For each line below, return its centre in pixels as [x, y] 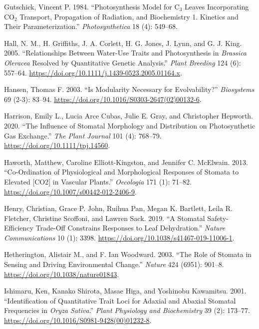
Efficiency [19, 228]
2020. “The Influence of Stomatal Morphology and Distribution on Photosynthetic [130, 125]
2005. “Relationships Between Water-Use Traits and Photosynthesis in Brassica [126, 53]
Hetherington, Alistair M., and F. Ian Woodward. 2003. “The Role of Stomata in [128, 254]
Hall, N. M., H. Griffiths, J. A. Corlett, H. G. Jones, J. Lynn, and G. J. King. [123, 43]
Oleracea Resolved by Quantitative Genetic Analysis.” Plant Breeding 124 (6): [123, 62]
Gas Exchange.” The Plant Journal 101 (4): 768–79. [83, 135]
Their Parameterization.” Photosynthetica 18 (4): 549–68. [91, 26]
